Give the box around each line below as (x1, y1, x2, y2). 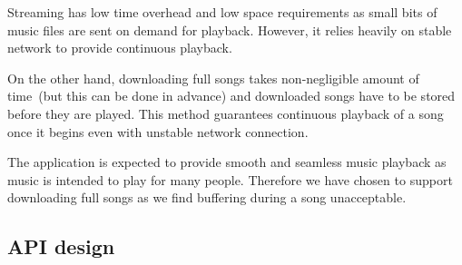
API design (7, 232, 115, 260)
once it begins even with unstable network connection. (7, 122, 309, 141)
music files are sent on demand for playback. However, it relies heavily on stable (7, 20, 452, 39)
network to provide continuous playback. (7, 38, 232, 57)
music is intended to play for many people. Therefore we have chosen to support (7, 170, 453, 189)
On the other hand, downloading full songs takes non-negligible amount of (7, 68, 419, 87)
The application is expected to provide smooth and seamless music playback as (7, 152, 447, 172)
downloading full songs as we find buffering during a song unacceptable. (7, 188, 407, 207)
